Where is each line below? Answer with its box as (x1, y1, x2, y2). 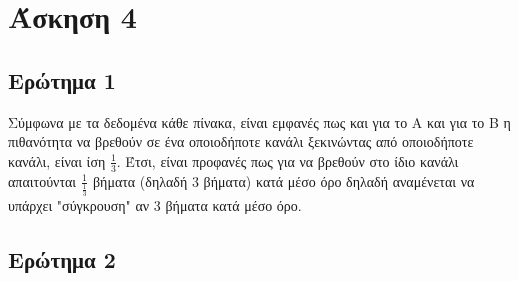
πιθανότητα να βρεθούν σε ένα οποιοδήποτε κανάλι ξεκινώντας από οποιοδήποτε (8, 131, 474, 152)
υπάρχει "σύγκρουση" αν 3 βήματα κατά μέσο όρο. (8, 195, 302, 216)
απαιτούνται (8, 170, 77, 191)
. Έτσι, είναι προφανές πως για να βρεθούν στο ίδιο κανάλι (116, 150, 459, 171)
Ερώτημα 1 (8, 64, 116, 95)
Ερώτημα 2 (8, 244, 116, 275)
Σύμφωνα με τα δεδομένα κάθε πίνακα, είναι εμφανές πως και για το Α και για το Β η (8, 111, 511, 132)
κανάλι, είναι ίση (8, 150, 106, 171)
